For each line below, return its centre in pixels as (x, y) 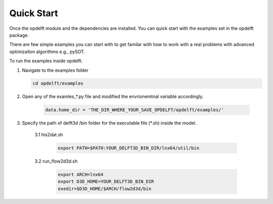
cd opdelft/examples (58, 84)
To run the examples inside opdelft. (46, 61)
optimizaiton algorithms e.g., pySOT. (47, 52)
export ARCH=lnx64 (81, 174)
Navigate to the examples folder (55, 70)
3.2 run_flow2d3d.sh (56, 161)
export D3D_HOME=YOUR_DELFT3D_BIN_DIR (106, 182)
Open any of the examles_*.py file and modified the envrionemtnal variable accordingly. (113, 96)
